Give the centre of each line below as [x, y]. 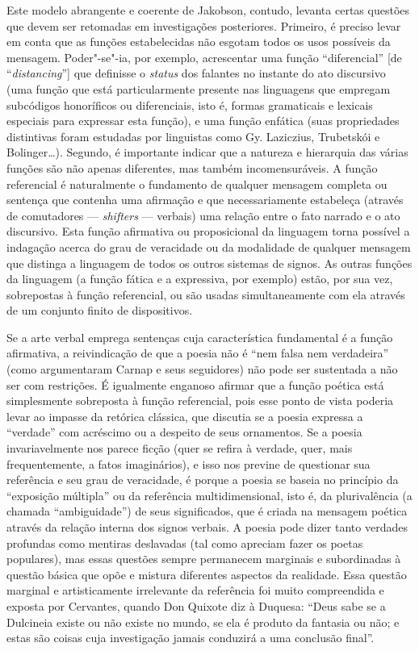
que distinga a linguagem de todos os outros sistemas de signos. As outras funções [209, 263]
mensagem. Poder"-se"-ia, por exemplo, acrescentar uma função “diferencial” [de [204, 57]
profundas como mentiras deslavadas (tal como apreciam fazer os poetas [185, 542]
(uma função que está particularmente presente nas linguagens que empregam [199, 88]
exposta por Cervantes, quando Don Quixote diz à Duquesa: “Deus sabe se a [196, 605]
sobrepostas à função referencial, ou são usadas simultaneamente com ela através [206, 294]
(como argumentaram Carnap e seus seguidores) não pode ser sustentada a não [202, 369]
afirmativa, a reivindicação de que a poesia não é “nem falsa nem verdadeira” [198, 353]
